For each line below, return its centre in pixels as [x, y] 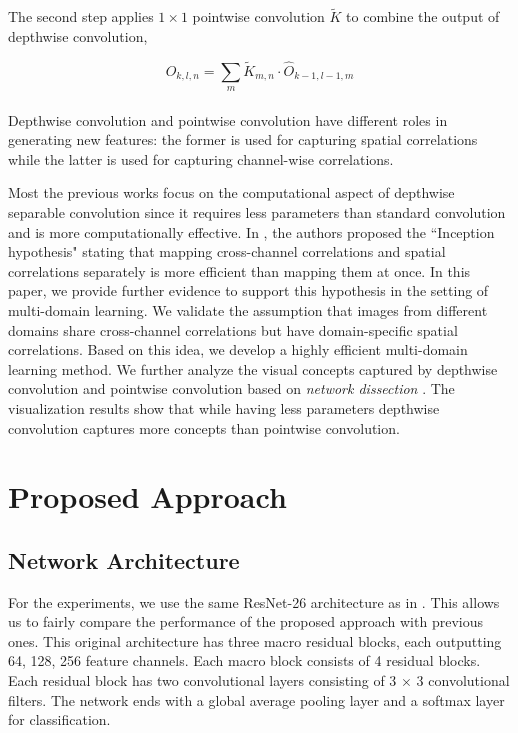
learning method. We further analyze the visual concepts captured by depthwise [253, 368]
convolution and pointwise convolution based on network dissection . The [231, 388]
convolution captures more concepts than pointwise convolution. [204, 427]
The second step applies [81, 16]
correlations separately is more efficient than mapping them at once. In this [239, 270]
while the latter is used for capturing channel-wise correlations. [201, 158]
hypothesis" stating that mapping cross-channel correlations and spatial [227, 251]
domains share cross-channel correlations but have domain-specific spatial [233, 329]
